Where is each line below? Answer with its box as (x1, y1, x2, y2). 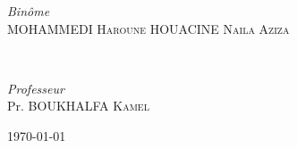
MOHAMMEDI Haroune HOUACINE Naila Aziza (7, 19, 290, 37)
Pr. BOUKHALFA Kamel (7, 96, 149, 115)
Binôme (7, 2, 50, 20)
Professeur (7, 78, 64, 97)
